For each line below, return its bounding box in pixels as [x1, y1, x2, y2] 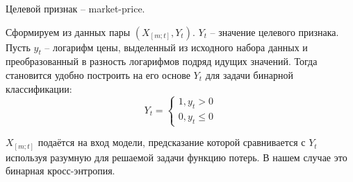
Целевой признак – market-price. [6, 1, 145, 15]
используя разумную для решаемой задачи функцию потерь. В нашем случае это [6, 149, 347, 164]
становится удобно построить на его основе [6, 67, 190, 82]
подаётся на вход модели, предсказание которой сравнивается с [38, 135, 306, 149]
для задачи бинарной [205, 67, 293, 82]
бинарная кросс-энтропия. [6, 163, 115, 178]
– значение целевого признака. [210, 24, 339, 39]
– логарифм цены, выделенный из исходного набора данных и [44, 39, 308, 54]
